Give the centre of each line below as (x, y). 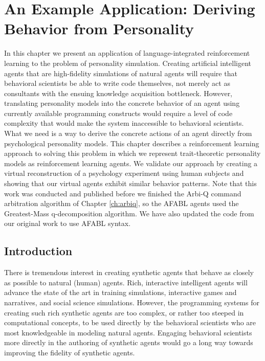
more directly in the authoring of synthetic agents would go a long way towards (129, 342)
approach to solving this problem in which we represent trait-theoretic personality (132, 153)
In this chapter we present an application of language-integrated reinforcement (127, 53)
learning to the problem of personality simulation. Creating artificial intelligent (128, 63)
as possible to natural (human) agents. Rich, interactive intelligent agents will (126, 282)
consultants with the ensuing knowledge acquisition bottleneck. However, (118, 93)
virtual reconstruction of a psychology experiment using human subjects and (124, 173)
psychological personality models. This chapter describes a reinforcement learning (132, 143)
